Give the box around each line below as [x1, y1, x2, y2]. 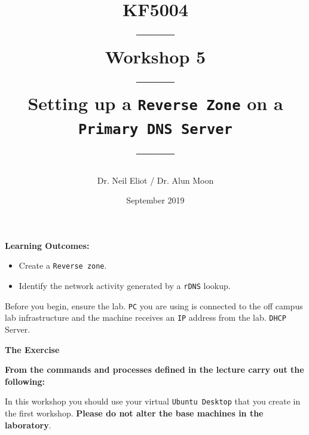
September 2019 [126, 194, 185, 206]
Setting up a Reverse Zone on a [27, 90, 283, 115]
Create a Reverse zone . [19, 259, 107, 272]
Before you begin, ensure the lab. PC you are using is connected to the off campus [5, 299, 303, 312]
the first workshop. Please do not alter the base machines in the [5, 406, 264, 419]
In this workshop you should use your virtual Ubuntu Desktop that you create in [5, 395, 301, 407]
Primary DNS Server [78, 121, 232, 138]
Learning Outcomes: [5, 239, 90, 251]
